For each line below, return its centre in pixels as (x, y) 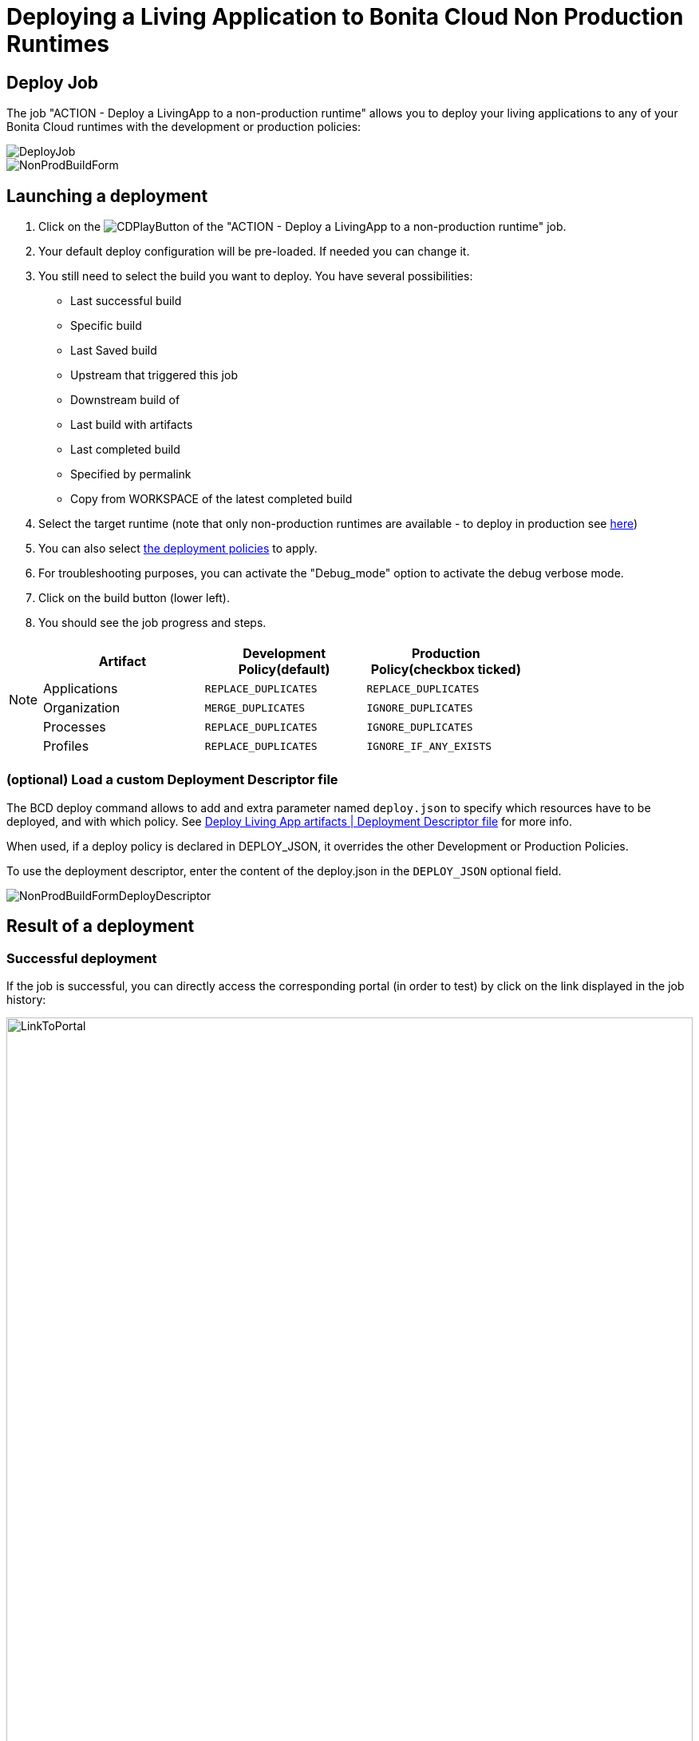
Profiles (66, 746)
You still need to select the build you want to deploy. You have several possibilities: (256, 276)
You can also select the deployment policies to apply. (178, 549)
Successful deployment (82, 958)
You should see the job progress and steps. (152, 623)
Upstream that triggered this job (154, 375)
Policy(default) (284, 670)
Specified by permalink (131, 474)
